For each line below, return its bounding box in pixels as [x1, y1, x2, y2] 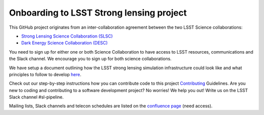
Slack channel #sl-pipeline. [9, 94, 64, 100]
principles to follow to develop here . [9, 71, 82, 77]
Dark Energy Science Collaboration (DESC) [21, 40, 108, 46]
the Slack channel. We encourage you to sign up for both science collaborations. [9, 56, 172, 62]
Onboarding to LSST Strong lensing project [9, 7, 187, 18]
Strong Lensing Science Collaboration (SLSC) [21, 33, 113, 39]
